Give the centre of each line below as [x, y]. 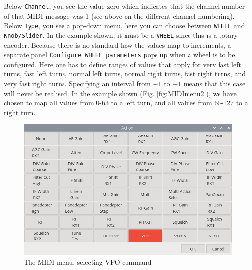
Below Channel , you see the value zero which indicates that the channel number [125, 6]
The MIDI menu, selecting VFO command [88, 262]
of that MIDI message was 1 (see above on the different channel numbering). [119, 16]
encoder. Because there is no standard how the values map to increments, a [118, 45]
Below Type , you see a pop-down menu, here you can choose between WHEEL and [125, 25]
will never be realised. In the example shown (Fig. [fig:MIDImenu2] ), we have [120, 93]
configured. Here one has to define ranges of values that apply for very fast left [123, 64]
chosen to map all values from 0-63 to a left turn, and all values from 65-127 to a [126, 103]
